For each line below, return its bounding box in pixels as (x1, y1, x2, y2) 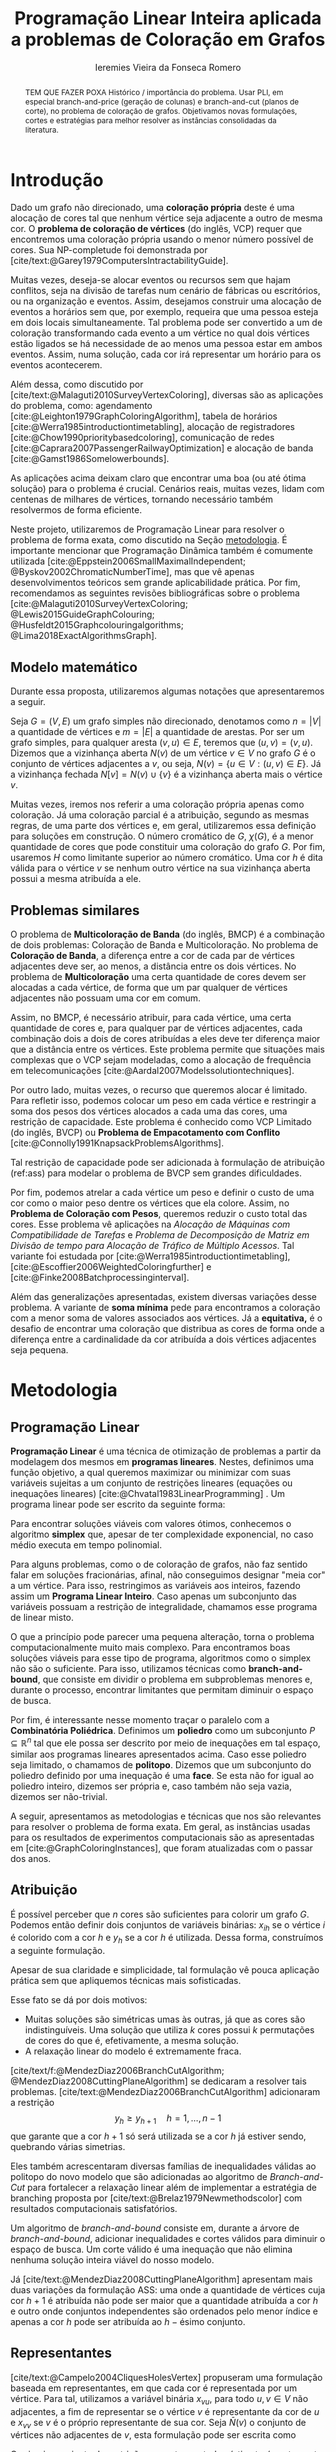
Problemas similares (10, 902, 140, 919)
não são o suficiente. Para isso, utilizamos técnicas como (10, 1663, 247, 1675)
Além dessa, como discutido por (10, 378, 144, 391)
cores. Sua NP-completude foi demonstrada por (10, 244, 208, 256)
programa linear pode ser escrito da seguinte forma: (10, 1498, 226, 1511)
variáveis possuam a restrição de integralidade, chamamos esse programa (10, 1601, 318, 1613)
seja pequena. (10, 1344, 69, 1356)
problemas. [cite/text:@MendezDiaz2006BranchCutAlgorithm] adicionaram (10, 2086, 321, 2098)
